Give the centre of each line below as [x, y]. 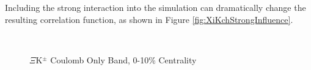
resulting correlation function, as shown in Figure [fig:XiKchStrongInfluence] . [149, 19]
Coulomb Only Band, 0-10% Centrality [123, 59]
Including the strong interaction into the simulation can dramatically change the [155, 7]
